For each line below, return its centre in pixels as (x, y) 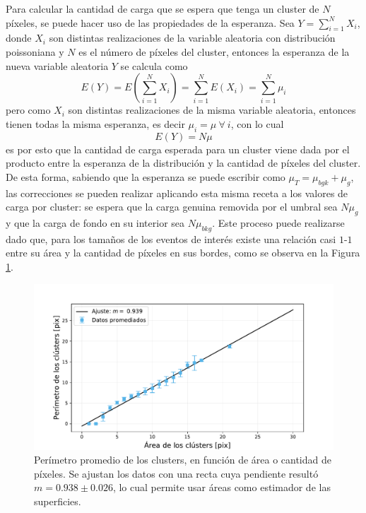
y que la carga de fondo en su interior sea (95, 222)
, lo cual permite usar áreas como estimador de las (222, 487)
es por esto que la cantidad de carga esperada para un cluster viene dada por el (178, 149)
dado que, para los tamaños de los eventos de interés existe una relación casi (171, 238)
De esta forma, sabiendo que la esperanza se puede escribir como (146, 176)
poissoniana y (35, 51)
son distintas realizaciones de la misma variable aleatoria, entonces (212, 110)
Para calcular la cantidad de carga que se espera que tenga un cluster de (163, 8)
